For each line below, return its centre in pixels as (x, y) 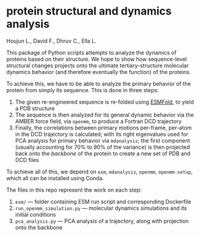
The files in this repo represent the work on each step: (74, 190)
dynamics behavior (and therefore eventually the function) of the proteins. (99, 72)
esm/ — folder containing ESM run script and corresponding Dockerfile (103, 201)
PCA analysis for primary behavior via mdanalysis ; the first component (102, 140)
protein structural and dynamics (89, 11)
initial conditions (35, 214)
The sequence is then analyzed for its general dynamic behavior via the (104, 115)
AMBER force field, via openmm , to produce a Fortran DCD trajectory (98, 121)
